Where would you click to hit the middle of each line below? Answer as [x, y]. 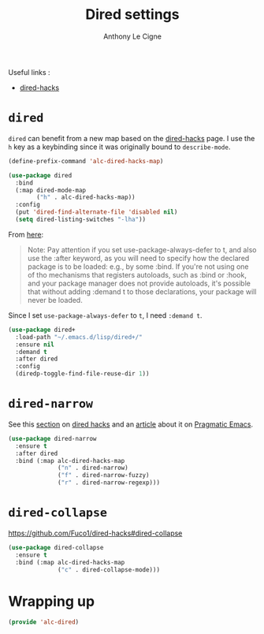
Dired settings [132, 15]
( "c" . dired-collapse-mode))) [109, 569]
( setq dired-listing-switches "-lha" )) [81, 219]
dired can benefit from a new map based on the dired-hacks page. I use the [132, 138]
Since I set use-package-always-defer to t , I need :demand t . [105, 315]
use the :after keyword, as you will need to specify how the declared [138, 258]
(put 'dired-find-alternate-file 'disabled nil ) [97, 212]
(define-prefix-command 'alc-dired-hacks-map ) [86, 161]
